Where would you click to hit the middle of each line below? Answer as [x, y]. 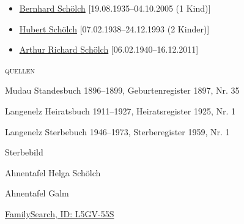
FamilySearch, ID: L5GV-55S [60, 213]
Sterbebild [24, 152]
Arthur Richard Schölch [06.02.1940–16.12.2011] [109, 49]
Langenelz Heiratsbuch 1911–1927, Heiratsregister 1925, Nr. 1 [120, 110]
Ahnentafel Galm [37, 193]
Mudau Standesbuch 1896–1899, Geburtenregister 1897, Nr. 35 [122, 90]
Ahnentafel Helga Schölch [53, 172]
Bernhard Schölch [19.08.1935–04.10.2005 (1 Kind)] [115, 8]
